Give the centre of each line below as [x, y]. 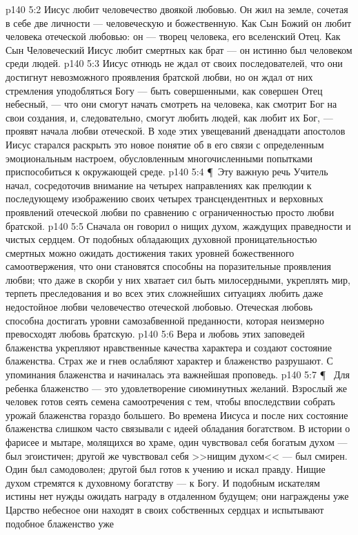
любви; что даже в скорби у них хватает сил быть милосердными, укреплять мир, [178, 279]
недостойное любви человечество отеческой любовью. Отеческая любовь [159, 307]
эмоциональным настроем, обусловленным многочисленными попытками [159, 158]
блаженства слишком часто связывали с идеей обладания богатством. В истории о [178, 428]
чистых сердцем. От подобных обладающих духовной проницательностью [161, 239]
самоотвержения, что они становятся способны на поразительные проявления [169, 266]
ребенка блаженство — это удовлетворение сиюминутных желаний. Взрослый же [176, 388]
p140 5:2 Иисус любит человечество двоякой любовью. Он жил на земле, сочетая [177, 9]
